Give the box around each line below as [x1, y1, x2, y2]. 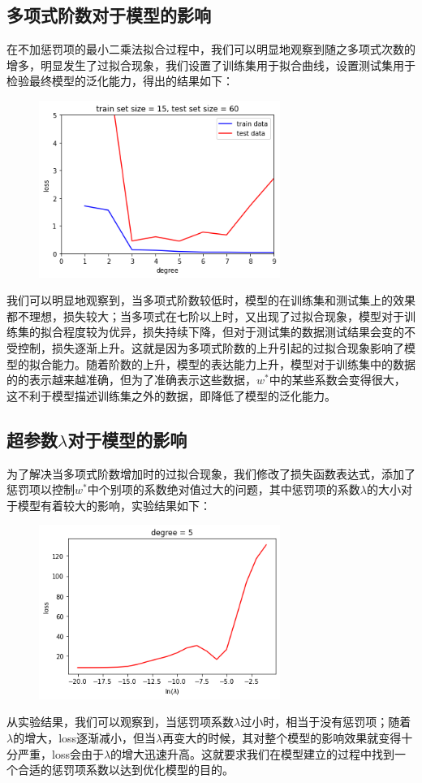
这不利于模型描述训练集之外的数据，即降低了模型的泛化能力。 [6, 387, 336, 404]
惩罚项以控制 [6, 481, 75, 498]
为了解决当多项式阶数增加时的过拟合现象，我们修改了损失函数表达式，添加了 [6, 465, 416, 482]
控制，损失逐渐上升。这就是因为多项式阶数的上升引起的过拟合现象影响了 [17, 340, 404, 357]
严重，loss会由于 [17, 745, 104, 762]
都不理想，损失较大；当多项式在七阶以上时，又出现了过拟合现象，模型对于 [6, 307, 404, 324]
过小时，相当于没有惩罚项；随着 [240, 713, 411, 730]
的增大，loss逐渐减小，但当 [13, 729, 157, 746]
